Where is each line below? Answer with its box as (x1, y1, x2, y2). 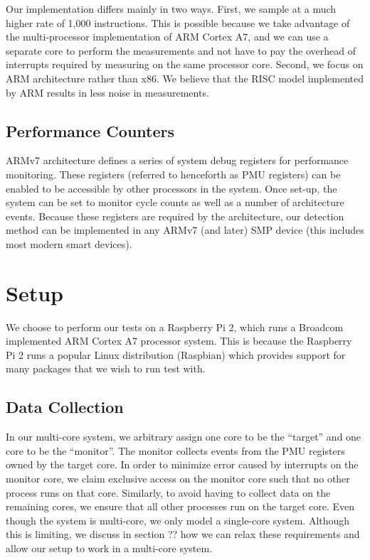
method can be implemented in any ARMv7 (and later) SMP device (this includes (6, 222, 364, 237)
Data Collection (6, 396, 124, 418)
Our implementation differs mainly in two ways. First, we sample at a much (6, 1, 337, 16)
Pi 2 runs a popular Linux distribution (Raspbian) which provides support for (6, 347, 346, 362)
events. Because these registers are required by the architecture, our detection (6, 208, 344, 223)
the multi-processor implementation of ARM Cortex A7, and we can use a (6, 29, 329, 44)
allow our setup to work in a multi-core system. (6, 540, 213, 555)
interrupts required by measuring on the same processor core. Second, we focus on (6, 57, 364, 72)
